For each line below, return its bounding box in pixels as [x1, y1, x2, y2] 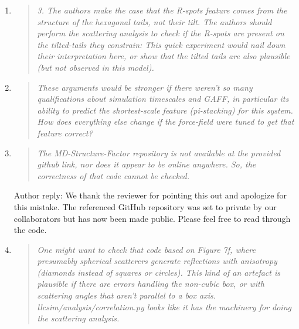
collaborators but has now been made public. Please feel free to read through [13, 212, 291, 224]
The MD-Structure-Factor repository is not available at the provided [37, 146, 281, 159]
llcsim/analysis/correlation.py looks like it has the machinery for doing [37, 300, 291, 313]
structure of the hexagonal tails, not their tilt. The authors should [37, 15, 272, 28]
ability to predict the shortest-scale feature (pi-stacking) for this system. [37, 104, 293, 116]
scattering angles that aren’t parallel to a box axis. [37, 289, 216, 301]
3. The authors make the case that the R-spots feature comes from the [37, 4, 287, 16]
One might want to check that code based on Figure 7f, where [37, 243, 256, 255]
